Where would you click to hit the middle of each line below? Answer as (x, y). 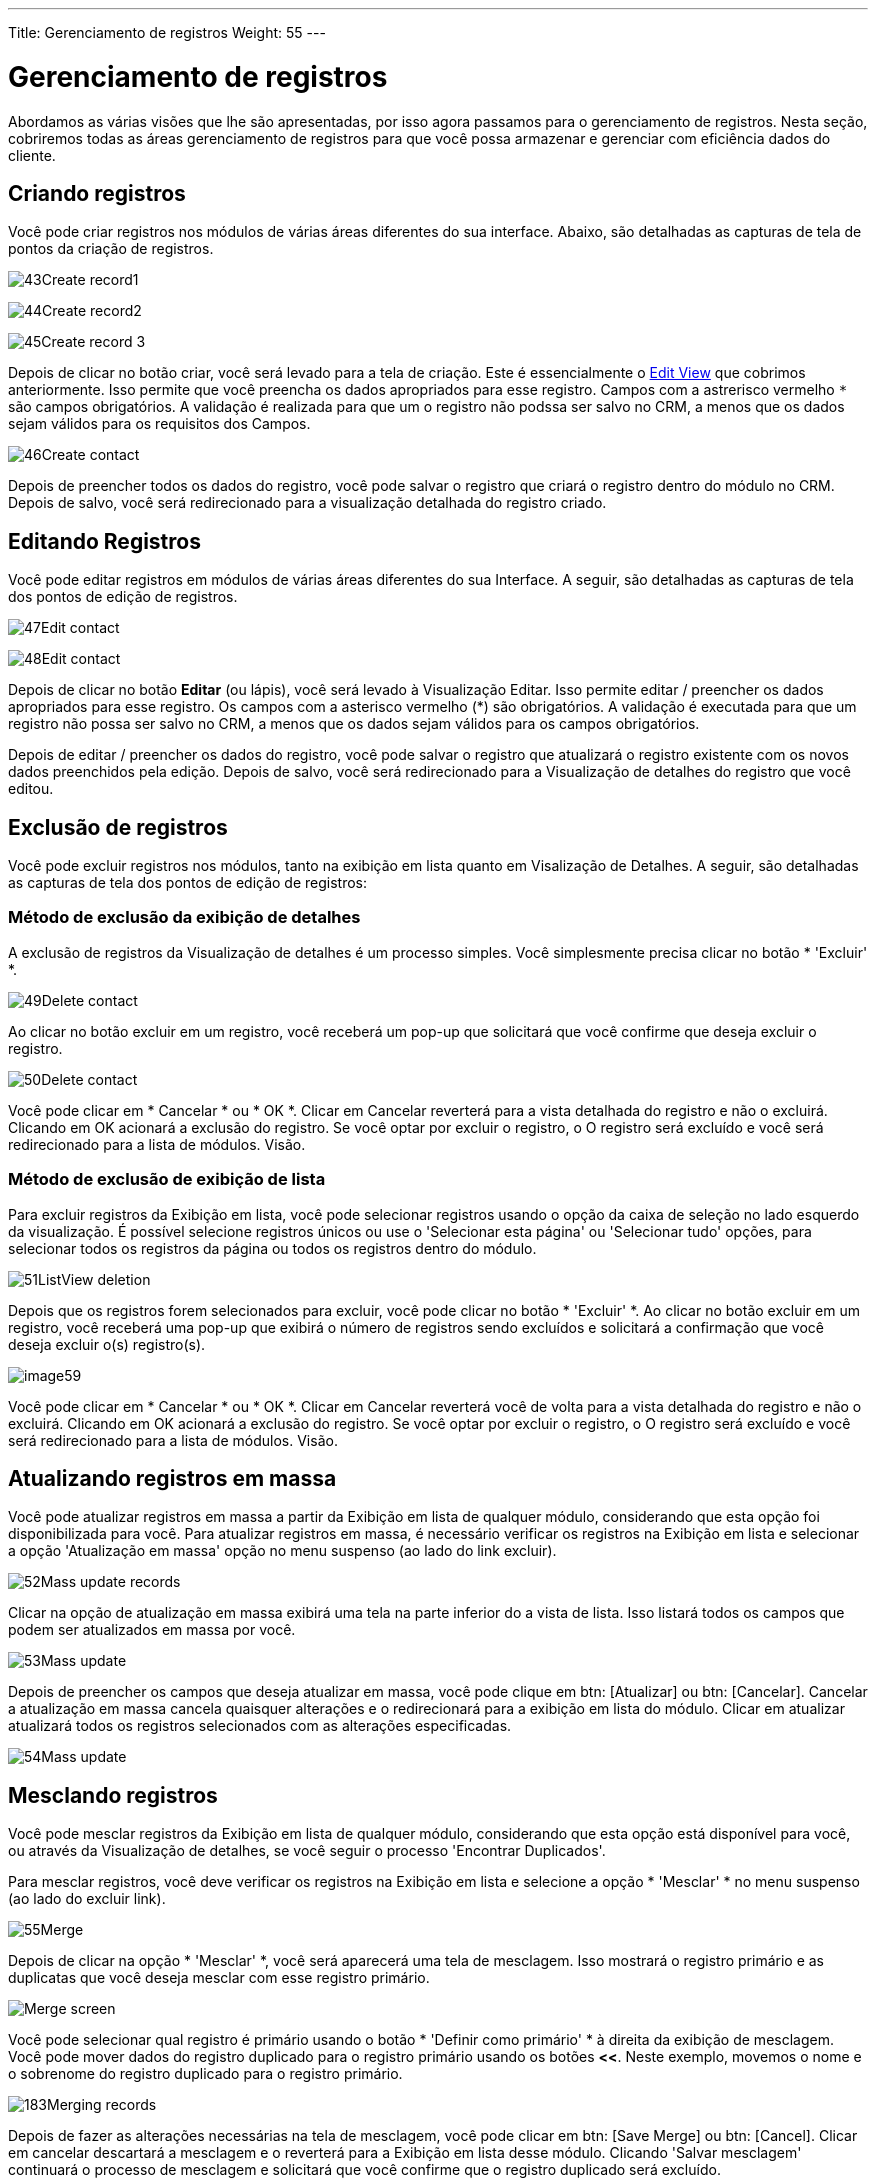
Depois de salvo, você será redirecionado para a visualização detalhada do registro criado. (307, 503)
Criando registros (97, 193)
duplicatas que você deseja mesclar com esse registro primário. (219, 1978)
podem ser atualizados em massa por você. (152, 1630)
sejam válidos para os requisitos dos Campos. (159, 424)
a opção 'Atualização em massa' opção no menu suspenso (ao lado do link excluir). (282, 1551)
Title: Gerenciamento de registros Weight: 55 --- (167, 32)
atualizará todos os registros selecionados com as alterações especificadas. (260, 1726)
